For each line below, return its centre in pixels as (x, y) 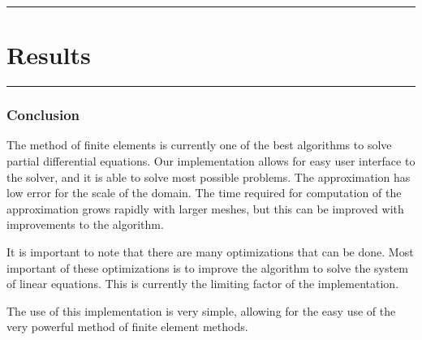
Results (49, 55)
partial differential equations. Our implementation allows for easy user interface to (211, 160)
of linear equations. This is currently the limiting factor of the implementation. (203, 284)
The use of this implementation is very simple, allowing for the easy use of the (201, 310)
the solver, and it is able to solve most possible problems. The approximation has (209, 176)
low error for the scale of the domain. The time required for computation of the (204, 193)
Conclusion (43, 115)
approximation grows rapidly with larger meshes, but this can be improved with (205, 208)
